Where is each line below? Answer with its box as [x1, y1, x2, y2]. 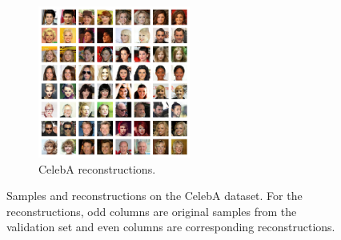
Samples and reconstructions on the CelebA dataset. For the [6, 187, 303, 204]
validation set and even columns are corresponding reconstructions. [6, 218, 335, 235]
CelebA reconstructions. [38, 160, 156, 177]
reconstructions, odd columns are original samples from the [6, 202, 297, 219]
